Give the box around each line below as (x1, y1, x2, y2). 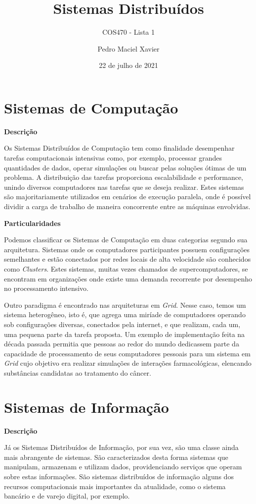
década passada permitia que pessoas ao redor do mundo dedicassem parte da (4, 338, 239, 349)
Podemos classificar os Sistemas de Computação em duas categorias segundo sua (4, 234, 248, 245)
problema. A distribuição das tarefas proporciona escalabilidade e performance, (4, 172, 244, 182)
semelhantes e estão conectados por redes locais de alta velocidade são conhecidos (4, 254, 251, 264)
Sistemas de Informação (4, 396, 169, 417)
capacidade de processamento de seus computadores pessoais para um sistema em (4, 348, 251, 358)
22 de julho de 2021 (99, 60, 158, 70)
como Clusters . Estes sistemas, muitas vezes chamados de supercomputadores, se (4, 263, 248, 274)
